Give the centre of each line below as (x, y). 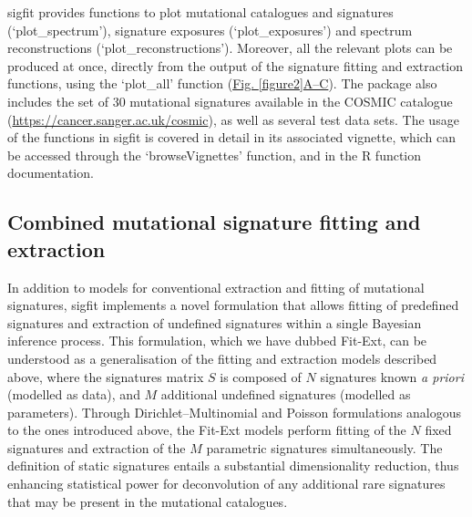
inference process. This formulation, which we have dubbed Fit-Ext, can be (217, 341)
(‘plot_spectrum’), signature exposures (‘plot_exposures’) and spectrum (210, 30)
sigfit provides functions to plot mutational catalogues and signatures (200, 12)
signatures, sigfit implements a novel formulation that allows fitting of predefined (233, 305)
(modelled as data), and (74, 394)
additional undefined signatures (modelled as (286, 394)
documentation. (51, 173)
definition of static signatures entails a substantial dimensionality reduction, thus (233, 465)
